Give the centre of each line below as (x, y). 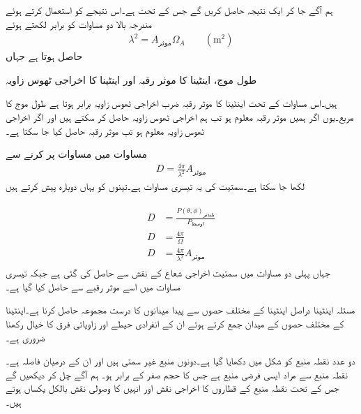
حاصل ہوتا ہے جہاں (44, 56)
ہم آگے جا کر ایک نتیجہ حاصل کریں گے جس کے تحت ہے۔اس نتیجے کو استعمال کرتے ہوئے (169, 10)
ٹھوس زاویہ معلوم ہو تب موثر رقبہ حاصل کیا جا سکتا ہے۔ (105, 130)
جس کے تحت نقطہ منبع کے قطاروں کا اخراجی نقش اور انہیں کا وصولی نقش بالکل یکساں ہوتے (172, 388)
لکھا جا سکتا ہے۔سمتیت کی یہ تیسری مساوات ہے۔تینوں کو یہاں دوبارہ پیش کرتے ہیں (155, 186)
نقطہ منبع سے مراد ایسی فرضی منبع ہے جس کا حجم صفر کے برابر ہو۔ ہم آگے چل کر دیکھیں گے (177, 374)
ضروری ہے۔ (25, 337)
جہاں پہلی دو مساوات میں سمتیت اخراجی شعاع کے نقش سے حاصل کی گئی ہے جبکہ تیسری (168, 273)
